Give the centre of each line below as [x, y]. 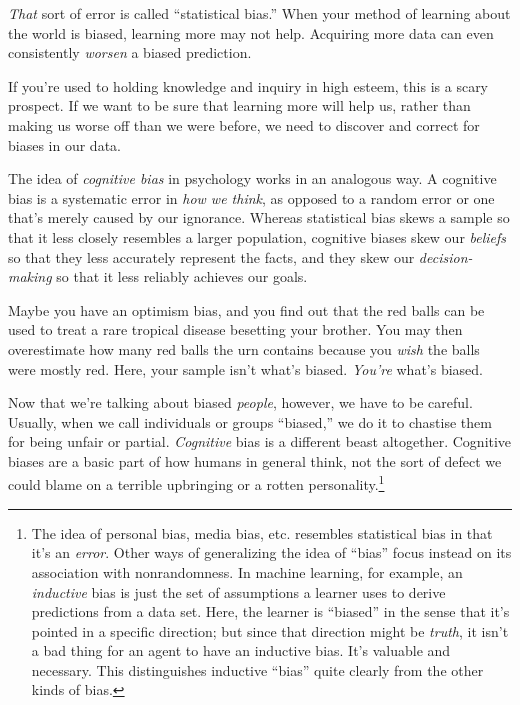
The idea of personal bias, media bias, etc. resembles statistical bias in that [262, 532]
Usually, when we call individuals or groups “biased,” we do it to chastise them [250, 421]
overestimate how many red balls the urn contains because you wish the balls [244, 348]
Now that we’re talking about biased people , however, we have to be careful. [240, 402]
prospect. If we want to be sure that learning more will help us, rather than [239, 105]
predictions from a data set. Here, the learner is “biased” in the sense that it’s [270, 611]
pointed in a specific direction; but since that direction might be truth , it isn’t [270, 630]
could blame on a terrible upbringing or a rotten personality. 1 [196, 483]
